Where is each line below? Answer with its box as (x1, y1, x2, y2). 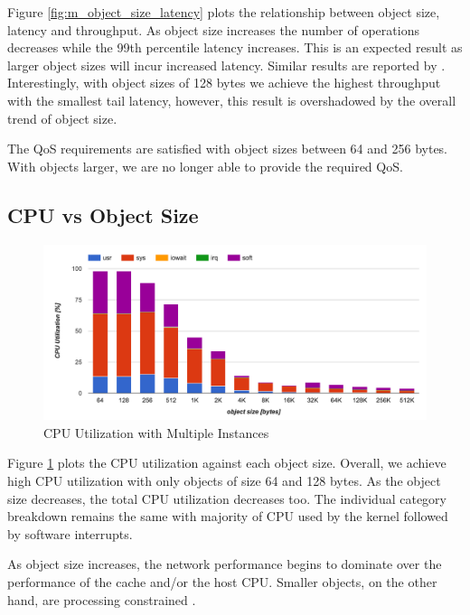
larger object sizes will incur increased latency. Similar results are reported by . (7, 55, 446, 74)
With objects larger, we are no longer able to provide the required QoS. (7, 156, 403, 175)
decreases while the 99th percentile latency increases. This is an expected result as (7, 38, 463, 57)
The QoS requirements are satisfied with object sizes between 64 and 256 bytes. (7, 139, 448, 158)
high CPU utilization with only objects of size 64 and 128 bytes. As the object (7, 471, 441, 489)
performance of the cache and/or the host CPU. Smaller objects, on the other (7, 572, 437, 591)
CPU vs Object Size (7, 200, 199, 228)
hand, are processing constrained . (7, 590, 196, 609)
